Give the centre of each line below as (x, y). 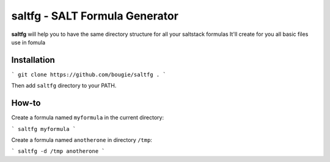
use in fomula (28, 42)
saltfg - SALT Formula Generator (95, 16)
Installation (33, 60)
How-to (26, 103)
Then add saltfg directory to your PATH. (64, 86)
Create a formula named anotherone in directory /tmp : (82, 139)
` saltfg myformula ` (44, 129)
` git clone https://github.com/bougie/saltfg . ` (89, 74)
